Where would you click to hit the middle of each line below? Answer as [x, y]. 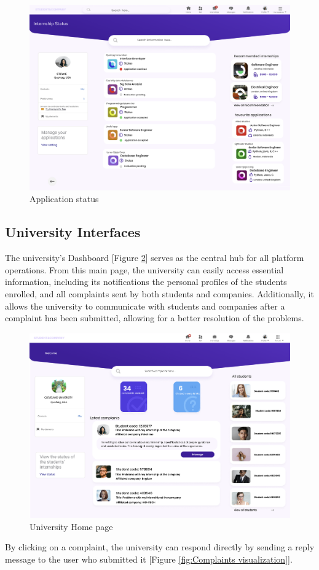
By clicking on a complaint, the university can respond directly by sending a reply [160, 547]
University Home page [71, 526]
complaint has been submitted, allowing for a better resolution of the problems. [155, 318]
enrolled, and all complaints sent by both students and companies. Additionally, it [159, 294]
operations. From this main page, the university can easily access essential [144, 269]
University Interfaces [73, 232]
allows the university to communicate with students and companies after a [145, 306]
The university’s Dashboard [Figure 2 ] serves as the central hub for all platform [155, 258]
